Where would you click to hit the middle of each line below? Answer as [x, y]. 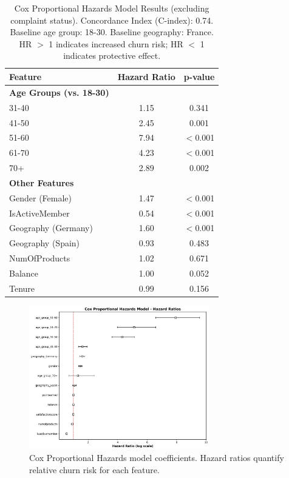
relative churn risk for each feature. [94, 469]
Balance [24, 273]
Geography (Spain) [45, 243]
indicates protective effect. [112, 56]
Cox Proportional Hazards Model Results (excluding [112, 8]
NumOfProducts [40, 258]
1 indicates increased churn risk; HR [116, 43]
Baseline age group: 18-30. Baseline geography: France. [112, 32]
